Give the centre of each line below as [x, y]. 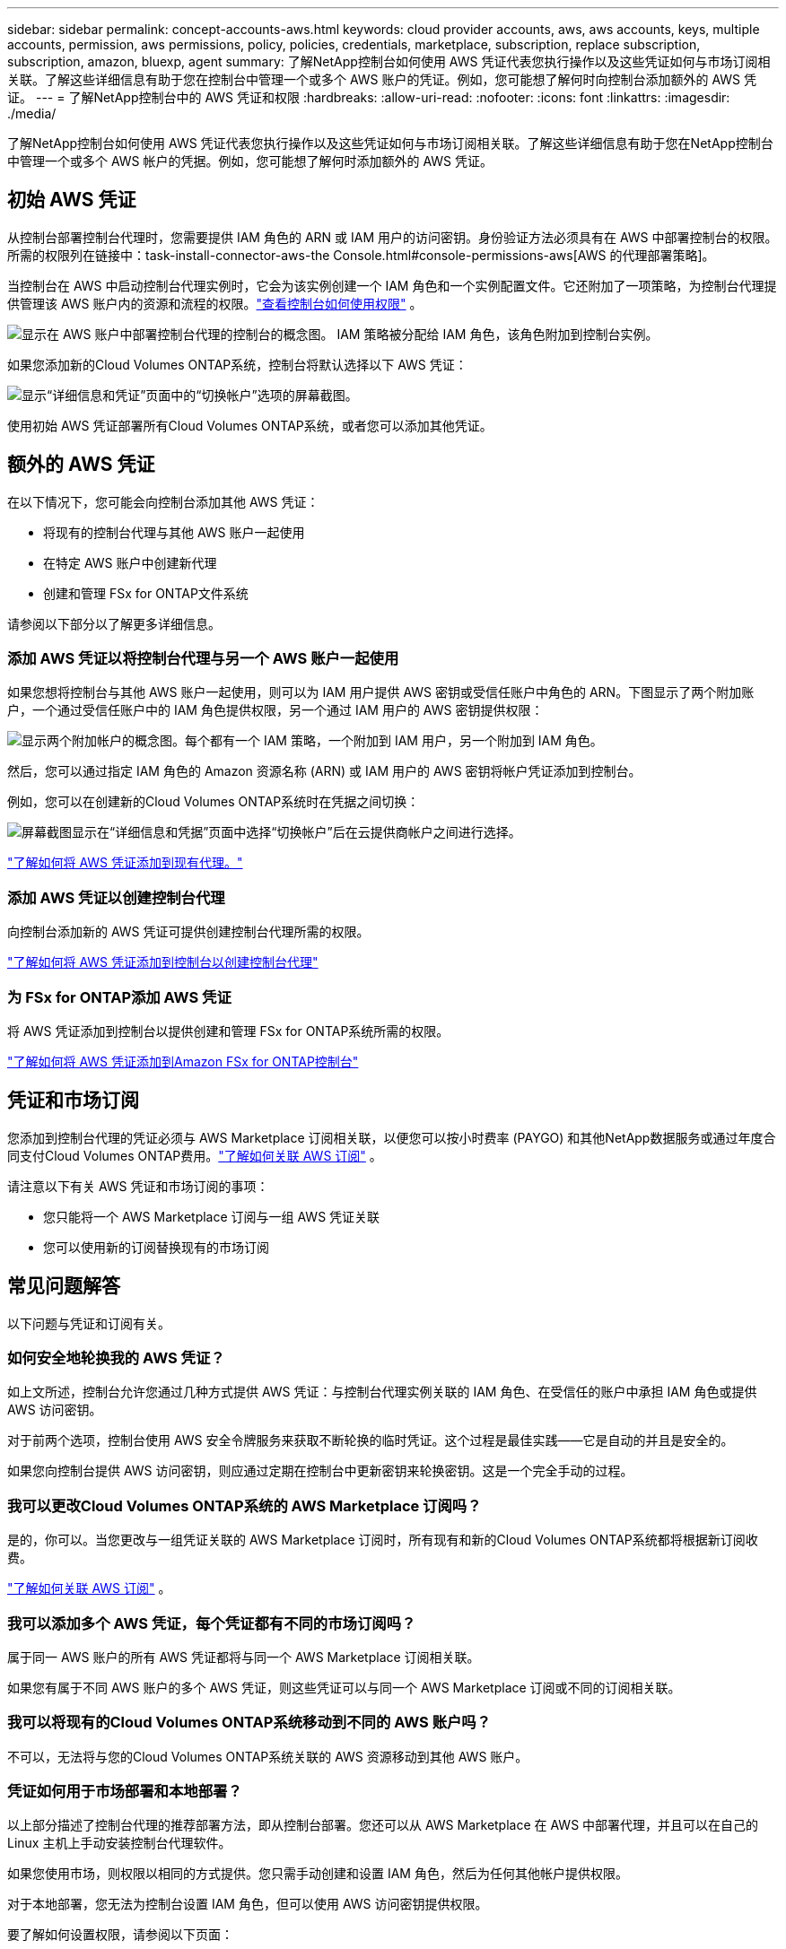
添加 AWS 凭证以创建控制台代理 [116, 897]
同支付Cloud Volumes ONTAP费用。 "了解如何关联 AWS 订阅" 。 [195, 1155]
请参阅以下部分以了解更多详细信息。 [114, 623]
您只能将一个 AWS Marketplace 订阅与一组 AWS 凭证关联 [212, 1216]
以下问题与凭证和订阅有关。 [89, 1323]
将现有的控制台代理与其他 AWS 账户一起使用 [174, 532]
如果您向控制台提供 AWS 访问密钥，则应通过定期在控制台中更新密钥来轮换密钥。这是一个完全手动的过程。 [320, 1471]
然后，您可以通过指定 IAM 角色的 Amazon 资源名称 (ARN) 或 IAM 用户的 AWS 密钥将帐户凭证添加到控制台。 [324, 771]
